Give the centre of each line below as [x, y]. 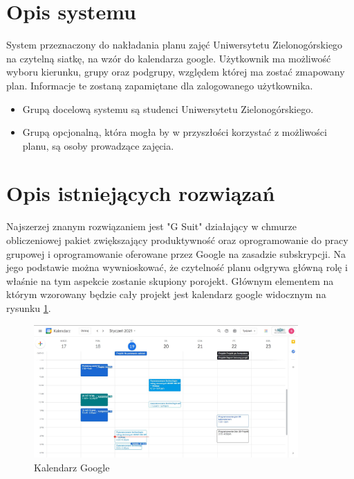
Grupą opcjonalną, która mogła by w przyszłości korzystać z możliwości [175, 132]
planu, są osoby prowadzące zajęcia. [98, 145]
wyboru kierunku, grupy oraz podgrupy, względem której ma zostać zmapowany [176, 72]
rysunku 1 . [29, 307]
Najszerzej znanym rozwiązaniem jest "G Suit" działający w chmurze [151, 226]
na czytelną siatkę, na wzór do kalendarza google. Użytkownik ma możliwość [169, 58]
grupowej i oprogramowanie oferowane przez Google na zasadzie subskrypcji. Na [176, 253]
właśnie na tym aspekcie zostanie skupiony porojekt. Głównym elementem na [170, 280]
